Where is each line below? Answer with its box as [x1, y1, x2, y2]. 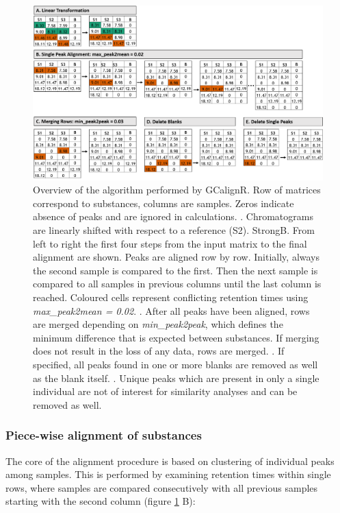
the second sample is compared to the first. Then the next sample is [33, 263, 318, 277]
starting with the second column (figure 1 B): [5, 494, 196, 508]
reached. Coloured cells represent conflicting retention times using [33, 289, 309, 304]
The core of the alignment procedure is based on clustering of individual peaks [5, 453, 335, 468]
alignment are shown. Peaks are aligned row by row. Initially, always [33, 250, 320, 264]
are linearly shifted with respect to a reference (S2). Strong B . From [33, 223, 315, 237]
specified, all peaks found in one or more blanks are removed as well [33, 357, 318, 371]
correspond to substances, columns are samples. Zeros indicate [33, 195, 294, 210]
